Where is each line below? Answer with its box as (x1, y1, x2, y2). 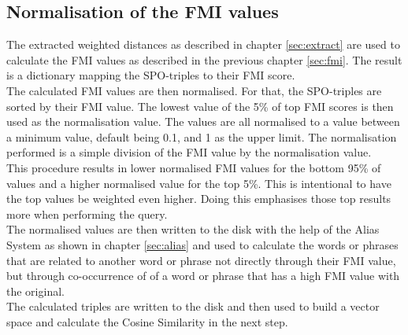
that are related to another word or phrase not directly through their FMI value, (6, 252, 396, 268)
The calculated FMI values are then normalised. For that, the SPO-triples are (6, 82, 382, 98)
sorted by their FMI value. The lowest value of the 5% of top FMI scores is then (6, 98, 394, 114)
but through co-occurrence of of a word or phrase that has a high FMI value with (6, 267, 400, 284)
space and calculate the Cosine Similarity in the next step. (6, 313, 288, 329)
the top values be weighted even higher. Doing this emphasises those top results (6, 190, 391, 207)
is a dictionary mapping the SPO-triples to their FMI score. (6, 67, 295, 83)
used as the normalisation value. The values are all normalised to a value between (6, 113, 400, 130)
